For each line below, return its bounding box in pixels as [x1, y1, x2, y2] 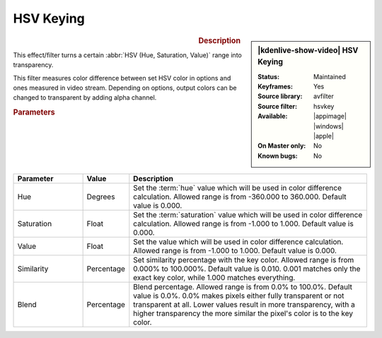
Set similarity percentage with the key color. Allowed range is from [133, 255, 354, 265]
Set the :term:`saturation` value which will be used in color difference [133, 210, 363, 220]
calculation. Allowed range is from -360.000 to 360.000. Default [133, 192, 347, 202]
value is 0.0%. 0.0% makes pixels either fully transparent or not [133, 291, 345, 301]
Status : [257, 72, 279, 81]
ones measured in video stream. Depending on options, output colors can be [13, 83, 237, 92]
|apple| [313, 132, 334, 141]
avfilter [313, 92, 334, 100]
